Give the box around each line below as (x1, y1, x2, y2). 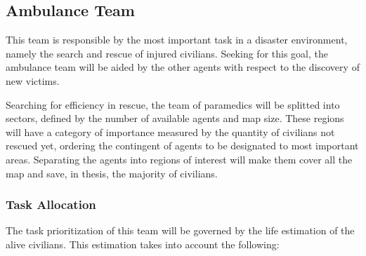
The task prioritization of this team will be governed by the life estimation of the (6, 223, 355, 238)
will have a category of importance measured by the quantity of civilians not (6, 124, 335, 139)
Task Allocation (6, 196, 96, 213)
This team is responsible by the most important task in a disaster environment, (6, 32, 348, 47)
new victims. (6, 73, 60, 88)
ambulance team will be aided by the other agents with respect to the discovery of (6, 60, 360, 74)
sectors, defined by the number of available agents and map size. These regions (6, 111, 344, 126)
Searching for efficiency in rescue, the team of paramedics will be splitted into (6, 97, 340, 112)
